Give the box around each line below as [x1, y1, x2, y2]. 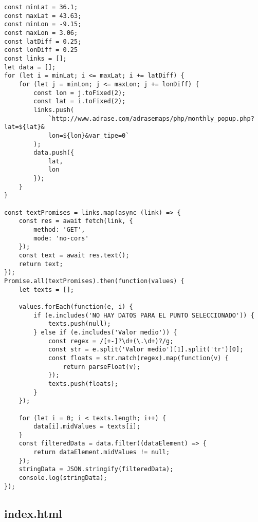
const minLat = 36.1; [4, 4, 78, 11]
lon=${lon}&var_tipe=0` [48, 132, 130, 139]
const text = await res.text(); [19, 252, 130, 259]
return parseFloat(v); [63, 363, 140, 370]
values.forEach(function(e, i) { [19, 303, 133, 310]
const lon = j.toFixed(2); [33, 89, 126, 97]
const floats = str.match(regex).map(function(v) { [48, 354, 229, 362]
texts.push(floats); [48, 380, 118, 387]
